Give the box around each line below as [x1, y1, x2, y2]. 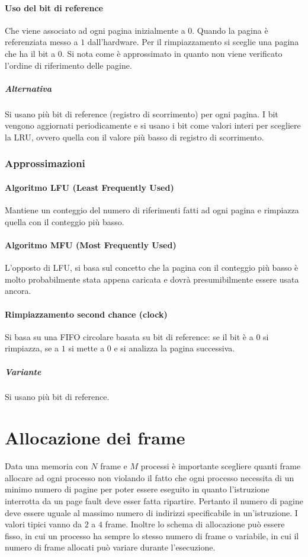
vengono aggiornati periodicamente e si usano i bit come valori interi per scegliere [5, 119, 301, 132]
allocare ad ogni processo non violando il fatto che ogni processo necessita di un [5, 471, 294, 484]
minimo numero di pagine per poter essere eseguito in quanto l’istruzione [5, 483, 269, 495]
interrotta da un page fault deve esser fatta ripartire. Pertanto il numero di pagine [5, 494, 303, 507]
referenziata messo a [5, 36, 78, 48]
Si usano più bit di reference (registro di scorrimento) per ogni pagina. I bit [5, 107, 278, 120]
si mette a [68, 342, 105, 354]
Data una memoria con [5, 460, 88, 472]
